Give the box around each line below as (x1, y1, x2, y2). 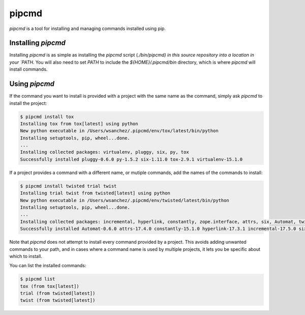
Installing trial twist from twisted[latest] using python (20, 190, 170, 196)
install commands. (9, 66, 48, 72)
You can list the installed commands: (9, 263, 86, 269)
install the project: (9, 100, 47, 106)
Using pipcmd (9, 79, 55, 89)
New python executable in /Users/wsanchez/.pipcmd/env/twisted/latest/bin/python (20, 197, 230, 203)
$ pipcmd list (20, 276, 55, 282)
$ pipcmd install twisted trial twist (20, 183, 117, 189)
